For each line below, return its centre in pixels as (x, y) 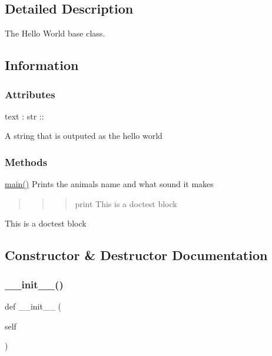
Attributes (30, 94)
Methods (26, 162)
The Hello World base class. (55, 33)
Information (42, 65)
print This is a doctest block (126, 203)
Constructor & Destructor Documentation (136, 255)
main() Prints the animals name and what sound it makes (109, 184)
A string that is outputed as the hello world (84, 136)
